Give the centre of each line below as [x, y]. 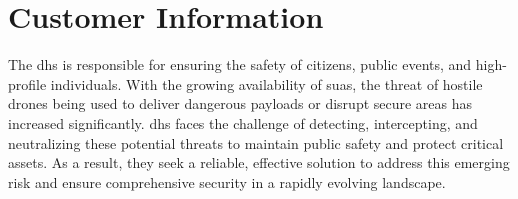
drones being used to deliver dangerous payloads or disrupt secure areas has [240, 103]
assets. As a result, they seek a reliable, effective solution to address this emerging [259, 162]
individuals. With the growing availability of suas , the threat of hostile [266, 83]
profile [27, 83]
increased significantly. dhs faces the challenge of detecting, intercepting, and [243, 122]
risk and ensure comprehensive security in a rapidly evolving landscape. [227, 181]
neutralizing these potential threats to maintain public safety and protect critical [256, 142]
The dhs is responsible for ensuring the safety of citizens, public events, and [240, 64]
